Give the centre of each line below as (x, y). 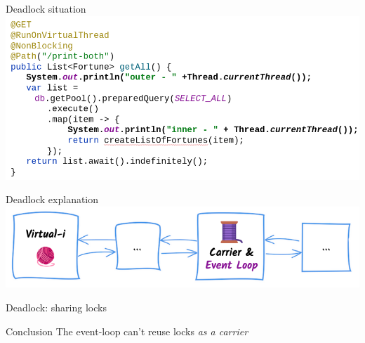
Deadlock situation (46, 8)
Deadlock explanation (52, 199)
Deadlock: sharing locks (56, 307)
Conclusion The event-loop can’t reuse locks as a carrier (127, 331)
